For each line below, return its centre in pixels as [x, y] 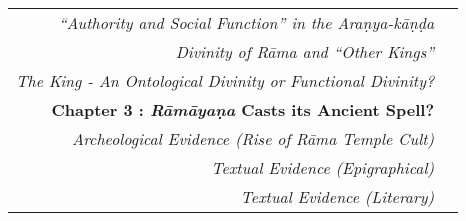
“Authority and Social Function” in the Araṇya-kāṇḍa [246, 22]
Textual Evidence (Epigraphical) [323, 167]
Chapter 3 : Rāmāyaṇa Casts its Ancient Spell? [243, 109]
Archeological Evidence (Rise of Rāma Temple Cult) [253, 138]
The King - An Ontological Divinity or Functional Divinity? [225, 80]
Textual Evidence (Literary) [337, 196]
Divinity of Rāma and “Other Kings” [305, 51]
